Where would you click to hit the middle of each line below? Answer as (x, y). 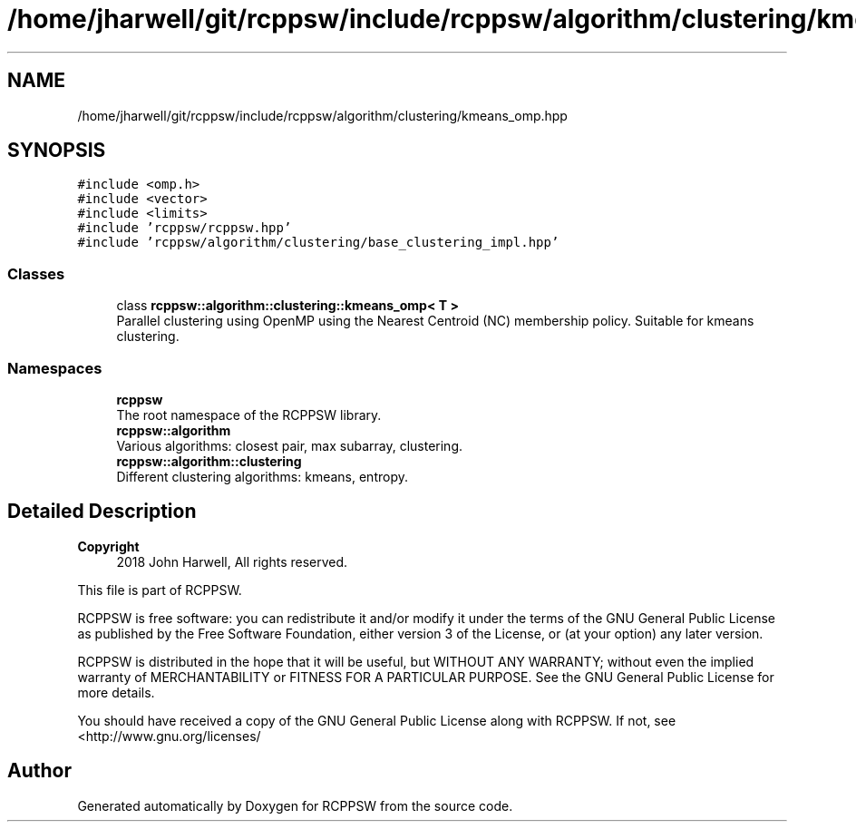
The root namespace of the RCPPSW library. (249, 414)
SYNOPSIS (57, 151)
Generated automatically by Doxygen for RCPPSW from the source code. (295, 805)
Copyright (108, 546)
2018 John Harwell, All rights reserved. (232, 561)
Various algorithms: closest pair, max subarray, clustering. (290, 445)
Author (39, 771)
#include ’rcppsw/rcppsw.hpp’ (185, 228)
